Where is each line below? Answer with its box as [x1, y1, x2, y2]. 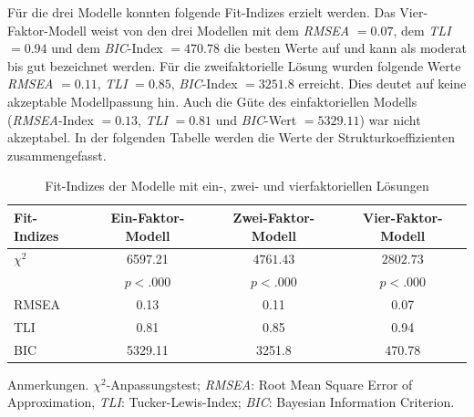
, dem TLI [393, 20, 451, 39]
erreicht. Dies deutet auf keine [298, 74, 467, 93]
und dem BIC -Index [51, 38, 163, 57]
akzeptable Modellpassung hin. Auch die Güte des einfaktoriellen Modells [7, 91, 417, 110]
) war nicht [359, 109, 421, 129]
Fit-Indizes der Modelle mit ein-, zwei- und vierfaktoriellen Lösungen [45, 176, 429, 195]
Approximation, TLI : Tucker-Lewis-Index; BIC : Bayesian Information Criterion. [7, 392, 455, 412]
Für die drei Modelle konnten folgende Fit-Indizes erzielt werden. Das [7, 3, 396, 21]
